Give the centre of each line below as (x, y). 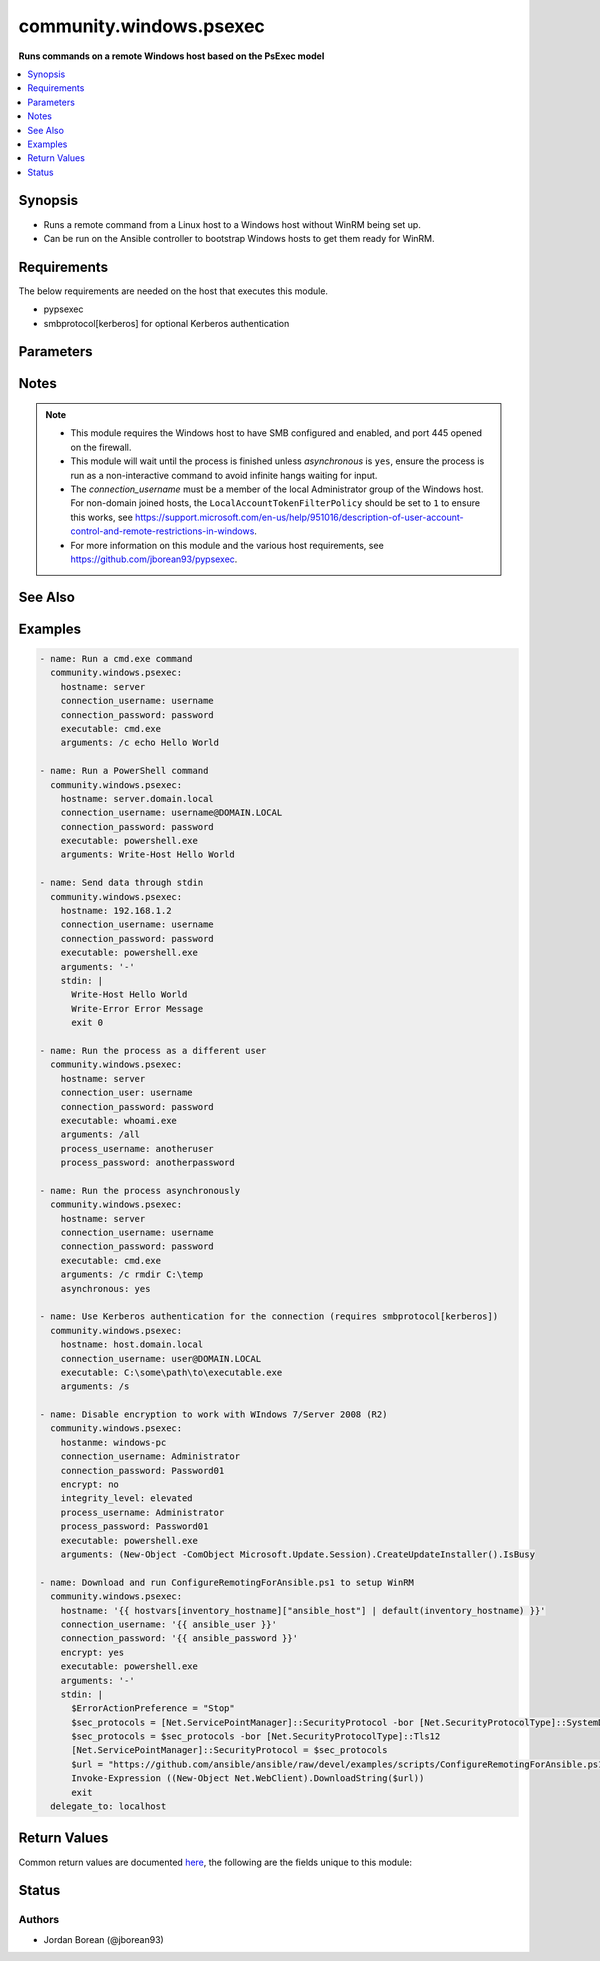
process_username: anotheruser (137, 1148)
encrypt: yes (92, 1652)
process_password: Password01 (134, 1526)
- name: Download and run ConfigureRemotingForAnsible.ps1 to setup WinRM (227, 1582)
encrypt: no (90, 1484)
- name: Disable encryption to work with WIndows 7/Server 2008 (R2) (213, 1414)
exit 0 (87, 1023)
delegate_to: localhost (108, 1806)
